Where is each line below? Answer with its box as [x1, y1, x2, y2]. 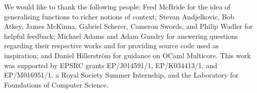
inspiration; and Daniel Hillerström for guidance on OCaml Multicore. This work [4, 50, 251, 60]
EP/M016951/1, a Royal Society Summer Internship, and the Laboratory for [4, 70, 239, 80]
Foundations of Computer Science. [4, 79, 109, 90]
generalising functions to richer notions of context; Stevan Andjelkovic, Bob [4, 11, 235, 21]
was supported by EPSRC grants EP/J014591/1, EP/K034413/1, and [4, 60, 218, 70]
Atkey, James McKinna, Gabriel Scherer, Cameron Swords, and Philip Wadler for [4, 21, 253, 31]
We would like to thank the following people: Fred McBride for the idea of [4, 1, 231, 11]
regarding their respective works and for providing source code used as [4, 40, 219, 51]
